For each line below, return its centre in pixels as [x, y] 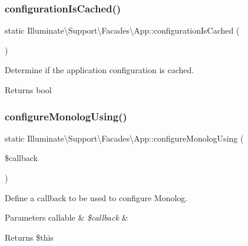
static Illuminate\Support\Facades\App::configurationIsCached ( [122, 30]
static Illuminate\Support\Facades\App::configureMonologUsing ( [124, 138]
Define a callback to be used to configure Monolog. [96, 197]
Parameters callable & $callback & [67, 217]
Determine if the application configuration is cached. [100, 70]
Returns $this [29, 237]
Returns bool [28, 90]
